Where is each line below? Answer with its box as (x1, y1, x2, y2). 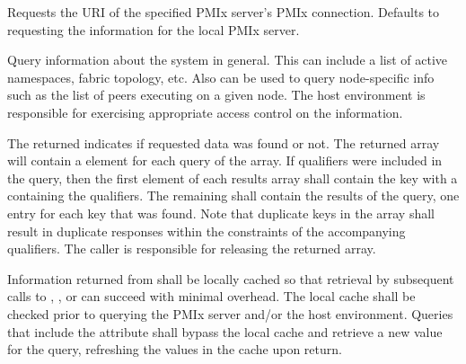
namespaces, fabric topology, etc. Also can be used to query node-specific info (7, 67, 435, 86)
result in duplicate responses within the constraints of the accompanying (7, 221, 406, 240)
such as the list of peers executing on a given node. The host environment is (7, 85, 426, 104)
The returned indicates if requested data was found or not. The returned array (7, 133, 440, 152)
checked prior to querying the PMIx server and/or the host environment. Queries (7, 304, 453, 323)
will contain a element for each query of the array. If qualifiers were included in (7, 151, 443, 170)
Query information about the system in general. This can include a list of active (7, 50, 448, 69)
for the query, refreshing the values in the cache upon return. (7, 340, 342, 359)
